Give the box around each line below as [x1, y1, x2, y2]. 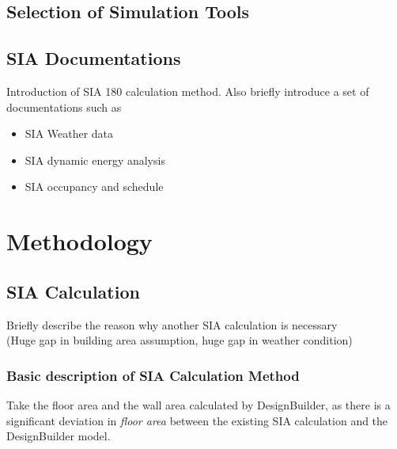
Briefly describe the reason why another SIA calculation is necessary [6, 316, 338, 333]
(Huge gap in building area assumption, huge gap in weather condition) [6, 332, 353, 348]
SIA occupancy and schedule [25, 178, 164, 195]
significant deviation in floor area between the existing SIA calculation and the [6, 412, 388, 428]
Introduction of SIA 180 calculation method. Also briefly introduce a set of [6, 82, 369, 99]
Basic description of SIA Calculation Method [6, 365, 300, 385]
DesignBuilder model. [6, 428, 111, 444]
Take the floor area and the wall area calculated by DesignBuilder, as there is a [6, 396, 391, 413]
